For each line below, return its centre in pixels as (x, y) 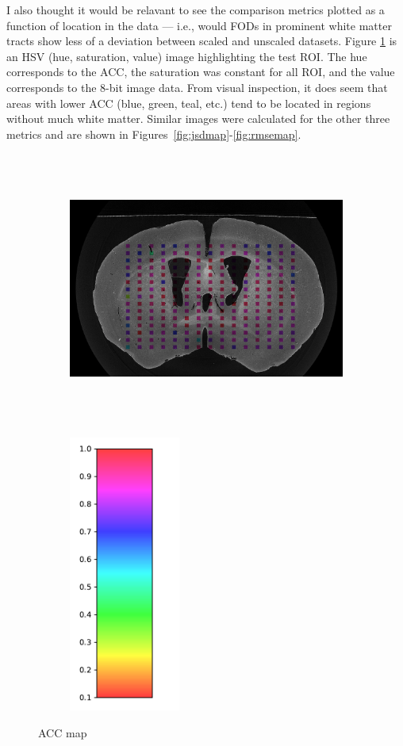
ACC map (63, 732)
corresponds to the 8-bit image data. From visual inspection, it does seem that (197, 87)
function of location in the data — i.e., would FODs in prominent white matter (199, 25)
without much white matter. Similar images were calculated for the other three (198, 119)
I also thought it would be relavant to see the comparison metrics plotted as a (196, 10)
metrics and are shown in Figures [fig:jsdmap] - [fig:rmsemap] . (154, 134)
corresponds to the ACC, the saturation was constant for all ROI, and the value (201, 72)
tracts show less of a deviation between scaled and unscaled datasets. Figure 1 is (202, 41)
